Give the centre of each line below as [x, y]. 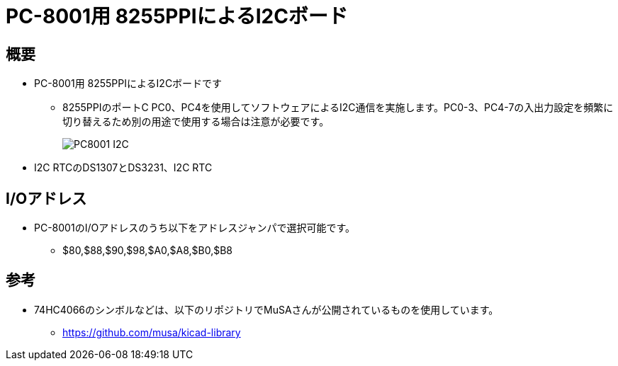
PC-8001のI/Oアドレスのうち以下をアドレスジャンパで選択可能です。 [195, 228]
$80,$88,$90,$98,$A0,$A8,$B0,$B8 [148, 251]
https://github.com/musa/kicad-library [152, 332]
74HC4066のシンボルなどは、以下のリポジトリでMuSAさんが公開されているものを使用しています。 [266, 309]
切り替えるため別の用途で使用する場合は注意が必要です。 [196, 122]
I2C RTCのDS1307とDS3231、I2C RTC [123, 168]
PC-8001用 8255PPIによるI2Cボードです [128, 84]
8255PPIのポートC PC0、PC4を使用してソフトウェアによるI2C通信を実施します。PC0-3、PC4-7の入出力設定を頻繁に [338, 108]
